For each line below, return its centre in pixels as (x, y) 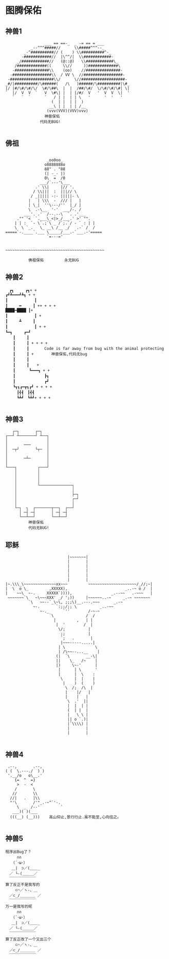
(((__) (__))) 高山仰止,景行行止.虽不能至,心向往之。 (65, 817)
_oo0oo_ (55, 160)
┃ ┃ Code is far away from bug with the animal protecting (88, 348)
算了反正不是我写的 (23, 884)
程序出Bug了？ (18, 852)
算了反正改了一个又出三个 (28, 939)
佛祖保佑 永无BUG (53, 260)
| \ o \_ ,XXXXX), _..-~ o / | (79, 589)
